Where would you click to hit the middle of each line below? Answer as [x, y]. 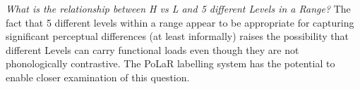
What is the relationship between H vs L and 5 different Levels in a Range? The [178, 8]
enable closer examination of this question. [98, 77]
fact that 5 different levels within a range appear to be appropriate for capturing [180, 22]
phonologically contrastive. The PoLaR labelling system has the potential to [170, 63]
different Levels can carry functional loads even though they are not [152, 49]
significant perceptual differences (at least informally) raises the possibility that [178, 36]
